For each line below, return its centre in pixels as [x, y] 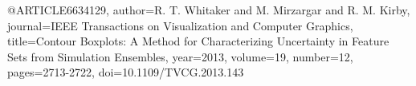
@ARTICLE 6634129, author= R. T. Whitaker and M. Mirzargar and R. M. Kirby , [209, 10]
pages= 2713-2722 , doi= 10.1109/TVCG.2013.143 [126, 72]
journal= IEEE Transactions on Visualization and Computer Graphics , [180, 25]
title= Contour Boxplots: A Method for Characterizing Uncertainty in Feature [198, 41]
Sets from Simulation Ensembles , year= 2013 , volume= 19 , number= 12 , [180, 56]
